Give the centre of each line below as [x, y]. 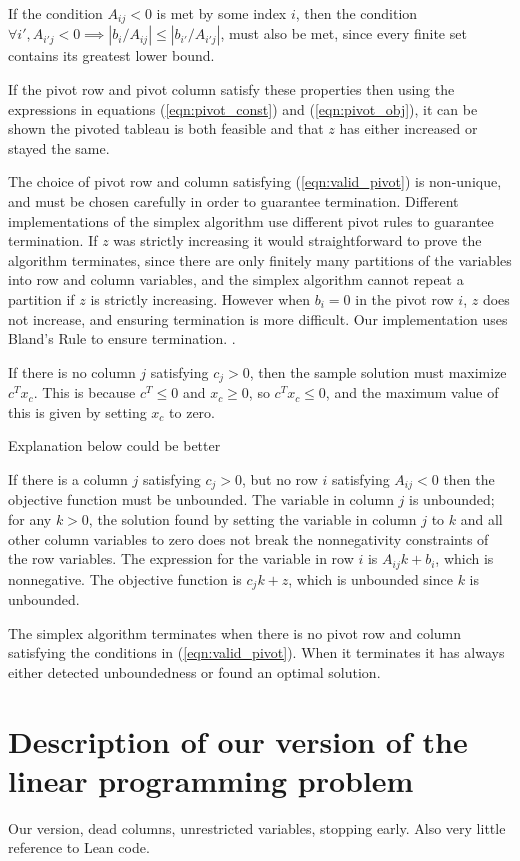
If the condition [55, 13]
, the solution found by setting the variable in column [252, 519]
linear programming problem [211, 779]
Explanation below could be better [114, 445]
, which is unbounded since [370, 578]
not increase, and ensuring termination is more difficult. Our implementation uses [258, 318]
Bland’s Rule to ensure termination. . [122, 338]
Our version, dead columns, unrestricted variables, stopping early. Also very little [257, 827]
